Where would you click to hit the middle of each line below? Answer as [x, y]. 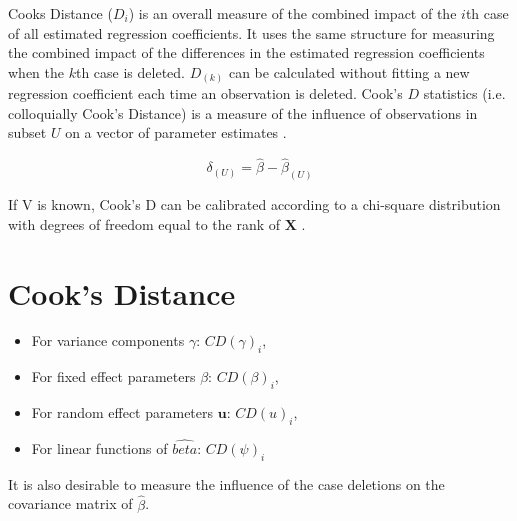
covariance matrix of [70, 503]
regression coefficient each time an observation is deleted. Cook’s [205, 93]
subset [27, 132]
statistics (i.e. [464, 93]
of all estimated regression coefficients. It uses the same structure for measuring [251, 32]
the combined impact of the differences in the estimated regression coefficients [246, 52]
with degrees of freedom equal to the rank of [144, 223]
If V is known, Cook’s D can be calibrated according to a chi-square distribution [254, 204]
